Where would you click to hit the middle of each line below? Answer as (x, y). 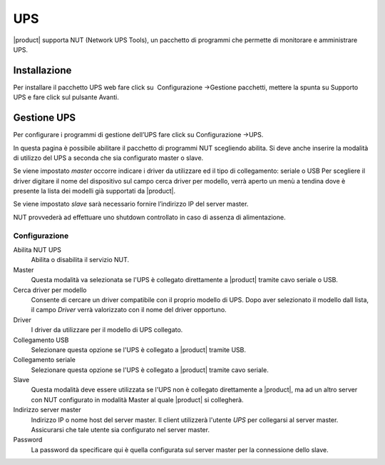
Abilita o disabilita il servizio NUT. (80, 260)
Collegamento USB (41, 340)
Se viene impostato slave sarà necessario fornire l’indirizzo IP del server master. (131, 204)
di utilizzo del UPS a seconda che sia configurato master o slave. (108, 158)
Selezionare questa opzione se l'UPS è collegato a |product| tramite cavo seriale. (150, 370)
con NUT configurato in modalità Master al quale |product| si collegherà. (137, 399)
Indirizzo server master (47, 410)
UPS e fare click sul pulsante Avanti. (66, 97)
